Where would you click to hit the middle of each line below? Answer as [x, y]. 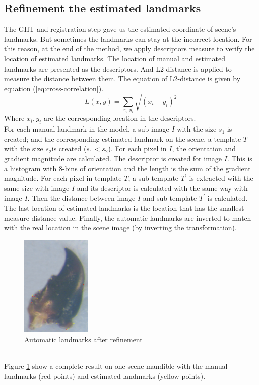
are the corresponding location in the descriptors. [120, 118]
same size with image [37, 188]
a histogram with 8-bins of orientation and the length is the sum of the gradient [127, 168]
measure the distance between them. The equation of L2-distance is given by [122, 78]
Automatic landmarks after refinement [83, 339]
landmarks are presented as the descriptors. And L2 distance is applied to [118, 68]
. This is [240, 158]
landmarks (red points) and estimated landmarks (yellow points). [105, 376]
